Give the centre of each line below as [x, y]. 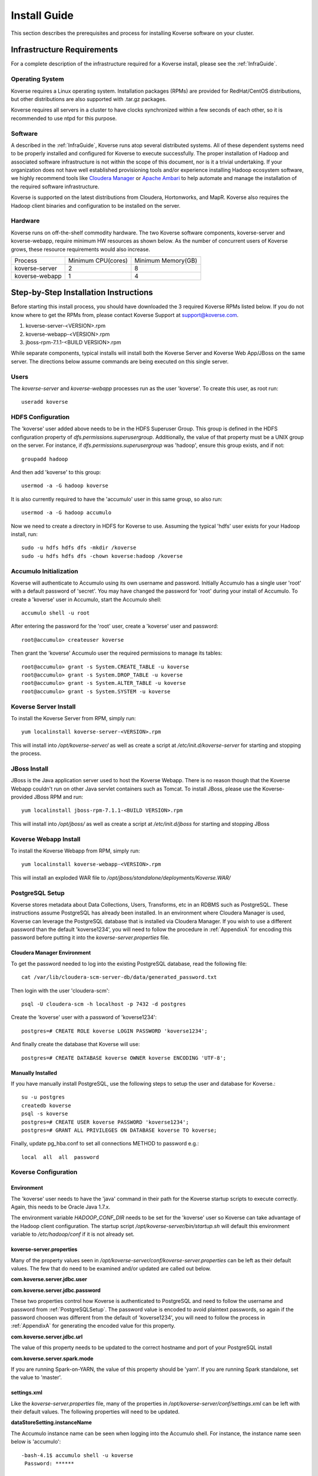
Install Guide [42, 15]
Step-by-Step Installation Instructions [82, 293]
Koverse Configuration [44, 1172]
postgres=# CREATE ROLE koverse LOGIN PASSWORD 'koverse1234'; [115, 1031]
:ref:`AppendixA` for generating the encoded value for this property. [93, 1326]
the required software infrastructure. [55, 187]
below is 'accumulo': [36, 1442]
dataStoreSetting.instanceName [52, 1422]
